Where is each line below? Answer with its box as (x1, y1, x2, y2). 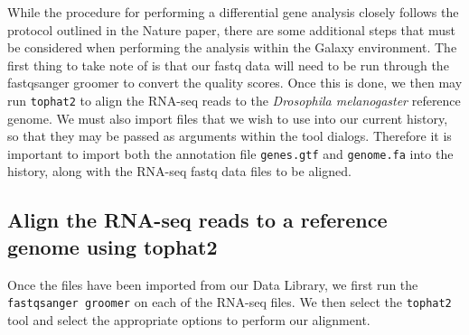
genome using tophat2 (7, 232, 218, 260)
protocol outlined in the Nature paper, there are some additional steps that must (7, 20, 455, 39)
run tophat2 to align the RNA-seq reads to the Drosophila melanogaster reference (7, 90, 461, 109)
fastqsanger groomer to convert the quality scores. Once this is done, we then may (7, 73, 463, 92)
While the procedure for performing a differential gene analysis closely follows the (7, 3, 459, 21)
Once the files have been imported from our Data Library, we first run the (7, 275, 418, 293)
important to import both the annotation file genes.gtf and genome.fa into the (7, 144, 454, 163)
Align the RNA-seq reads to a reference (7, 206, 388, 234)
